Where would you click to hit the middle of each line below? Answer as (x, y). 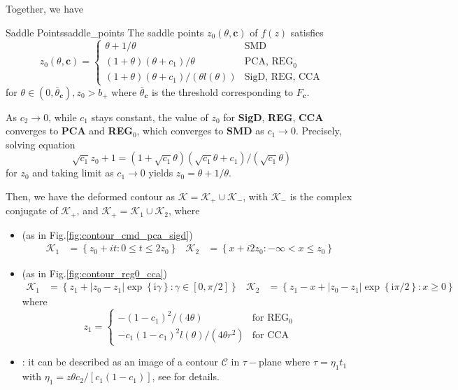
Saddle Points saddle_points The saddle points (105, 32)
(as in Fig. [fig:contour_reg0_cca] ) (95, 273)
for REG (270, 318)
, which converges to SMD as (200, 131)
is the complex (321, 196)
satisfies (307, 32)
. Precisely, (319, 131)
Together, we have (44, 8)
